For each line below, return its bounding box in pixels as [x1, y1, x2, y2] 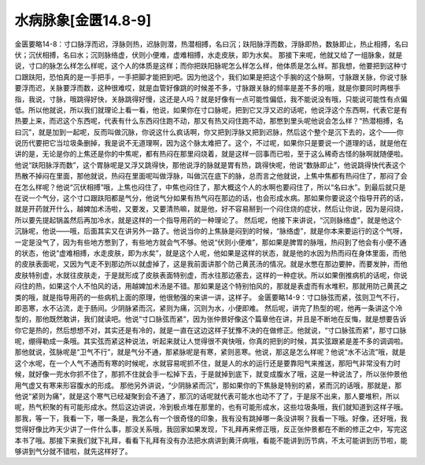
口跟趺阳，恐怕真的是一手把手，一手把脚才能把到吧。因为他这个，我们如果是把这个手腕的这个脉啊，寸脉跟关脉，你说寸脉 [14, 72, 408, 82]
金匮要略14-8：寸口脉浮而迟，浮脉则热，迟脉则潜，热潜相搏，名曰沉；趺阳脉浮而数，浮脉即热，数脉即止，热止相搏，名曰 [14, 39, 408, 49]
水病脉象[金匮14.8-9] [14, 12, 152, 29]
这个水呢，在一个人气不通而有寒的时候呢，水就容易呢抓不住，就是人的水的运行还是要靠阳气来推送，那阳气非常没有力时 [14, 358, 401, 367]
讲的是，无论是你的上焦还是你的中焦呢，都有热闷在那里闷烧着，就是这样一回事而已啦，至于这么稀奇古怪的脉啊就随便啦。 [14, 149, 408, 159]
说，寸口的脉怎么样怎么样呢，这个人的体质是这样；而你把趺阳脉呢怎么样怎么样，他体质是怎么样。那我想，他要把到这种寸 [14, 61, 408, 71]
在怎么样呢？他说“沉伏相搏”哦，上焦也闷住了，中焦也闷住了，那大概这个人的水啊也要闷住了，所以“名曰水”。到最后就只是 [14, 182, 406, 192]
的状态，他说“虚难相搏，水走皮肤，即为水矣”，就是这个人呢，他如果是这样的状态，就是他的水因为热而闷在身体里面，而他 [14, 248, 407, 257]
